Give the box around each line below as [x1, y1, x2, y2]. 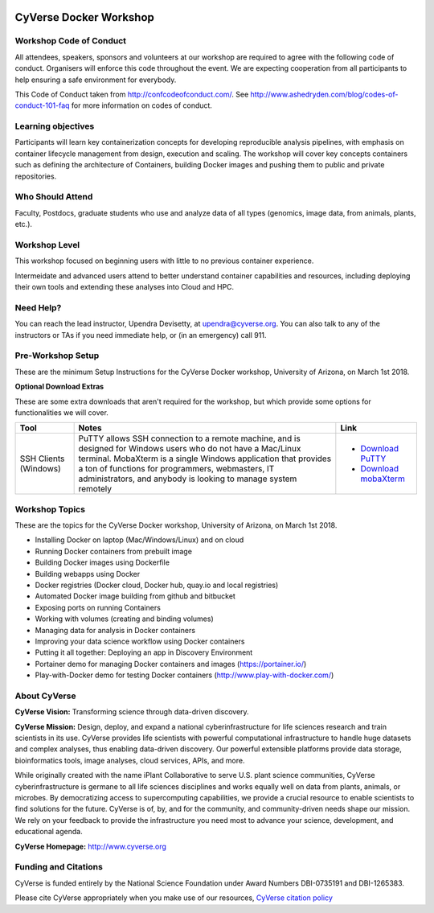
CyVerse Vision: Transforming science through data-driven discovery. [14, 707, 249, 717]
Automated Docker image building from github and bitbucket [35, 591, 236, 601]
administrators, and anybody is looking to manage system [78, 473, 297, 484]
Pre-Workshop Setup [14, 350, 100, 361]
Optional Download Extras [14, 382, 104, 392]
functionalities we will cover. [14, 407, 108, 417]
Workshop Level [14, 239, 80, 250]
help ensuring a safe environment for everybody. [14, 75, 177, 84]
